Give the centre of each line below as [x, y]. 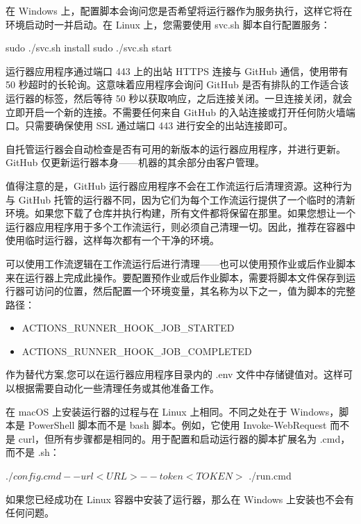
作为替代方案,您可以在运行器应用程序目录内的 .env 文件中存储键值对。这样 [175, 374]
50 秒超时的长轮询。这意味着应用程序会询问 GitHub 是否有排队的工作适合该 [177, 84]
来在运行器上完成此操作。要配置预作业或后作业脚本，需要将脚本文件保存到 [176, 277]
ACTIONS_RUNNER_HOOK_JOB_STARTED [128, 328]
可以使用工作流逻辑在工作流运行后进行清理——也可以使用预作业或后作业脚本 [180, 263]
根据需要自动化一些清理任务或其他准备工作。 [117, 388]
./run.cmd [270, 476]
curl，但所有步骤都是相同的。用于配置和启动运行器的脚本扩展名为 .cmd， [184, 438]
